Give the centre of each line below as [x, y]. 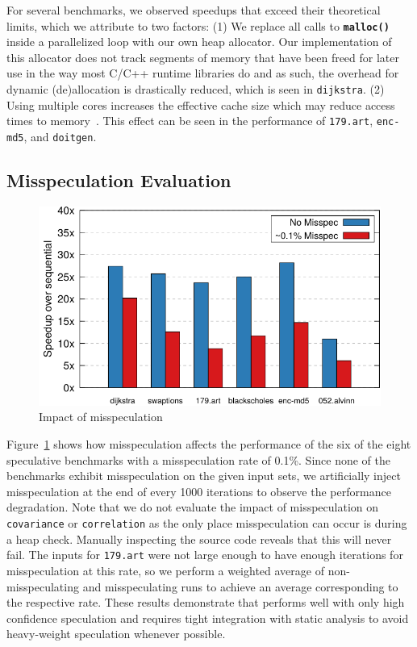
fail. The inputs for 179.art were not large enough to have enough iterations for [205, 555]
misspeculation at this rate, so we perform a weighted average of [165, 570]
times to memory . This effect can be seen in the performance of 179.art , [190, 121]
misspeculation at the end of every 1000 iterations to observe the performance [199, 491]
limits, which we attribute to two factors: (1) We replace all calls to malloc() [198, 25]
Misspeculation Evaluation [119, 179]
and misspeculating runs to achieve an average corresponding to [240, 586]
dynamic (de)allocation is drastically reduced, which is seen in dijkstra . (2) [196, 89]
